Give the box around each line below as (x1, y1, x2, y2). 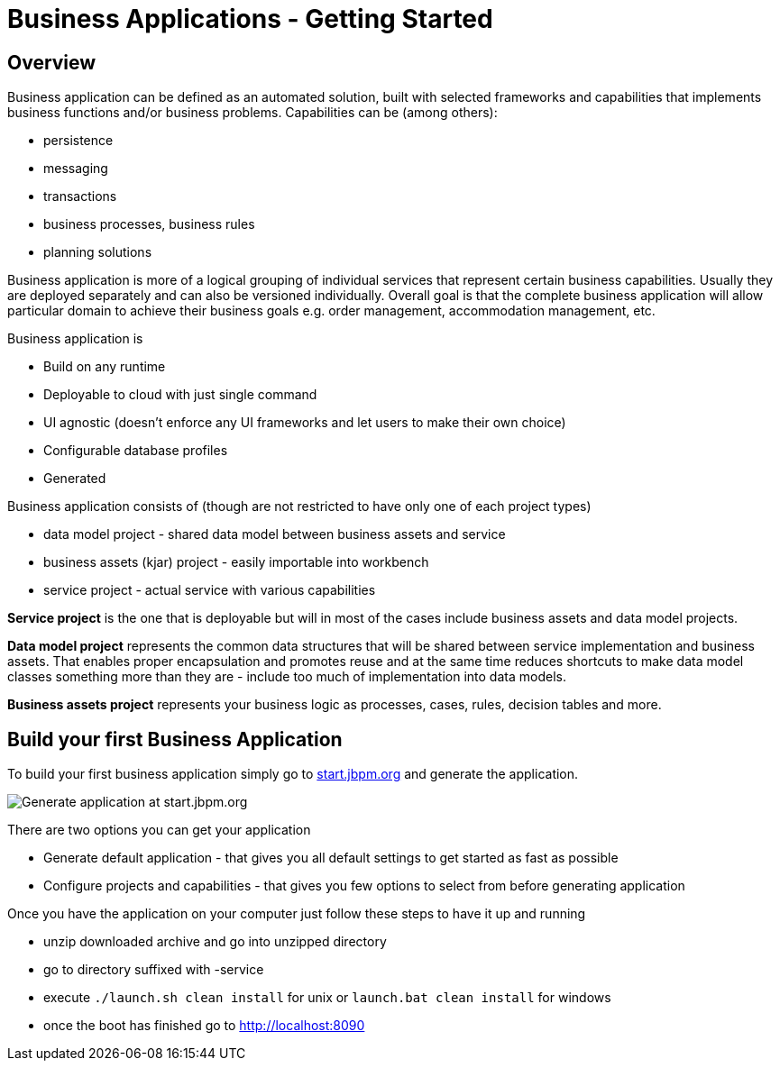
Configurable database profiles (43, 443, 228, 459)
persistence (43, 132, 114, 149)
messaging (43, 160, 108, 177)
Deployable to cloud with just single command (43, 387, 317, 403)
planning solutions (43, 244, 152, 260)
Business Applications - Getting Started (7, 4, 493, 34)
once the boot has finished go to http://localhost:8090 (43, 1018, 365, 1034)
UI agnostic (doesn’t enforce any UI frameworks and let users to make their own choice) (43, 415, 566, 431)
